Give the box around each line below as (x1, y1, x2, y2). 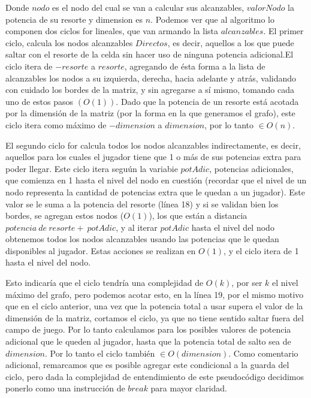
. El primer (263, 25, 304, 37)
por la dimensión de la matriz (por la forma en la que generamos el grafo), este (5, 107, 295, 119)
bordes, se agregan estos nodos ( (5, 209, 124, 222)
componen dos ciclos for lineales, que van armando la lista (5, 25, 219, 37)
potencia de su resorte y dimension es (5, 13, 143, 25)
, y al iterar (116, 221, 158, 233)
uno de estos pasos (5, 95, 74, 107)
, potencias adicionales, (209, 162, 294, 174)
